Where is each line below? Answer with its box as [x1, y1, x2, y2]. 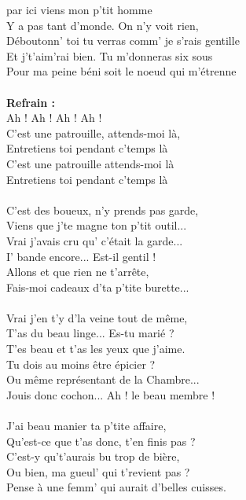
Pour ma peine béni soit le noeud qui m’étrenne [6, 63, 237, 79]
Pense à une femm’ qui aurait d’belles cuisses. [6, 479, 226, 495]
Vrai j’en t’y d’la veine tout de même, [6, 309, 188, 325]
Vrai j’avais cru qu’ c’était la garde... [6, 232, 183, 248]
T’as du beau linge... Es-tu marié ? [6, 325, 174, 341]
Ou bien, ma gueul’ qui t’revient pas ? [6, 463, 190, 480]
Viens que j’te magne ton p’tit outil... [6, 217, 187, 233]
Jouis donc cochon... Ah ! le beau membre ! [6, 386, 215, 403]
